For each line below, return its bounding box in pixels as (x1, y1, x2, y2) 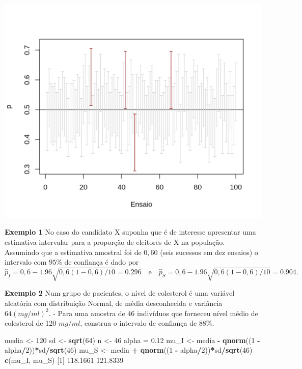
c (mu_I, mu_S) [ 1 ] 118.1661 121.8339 (5, 354, 124, 365)
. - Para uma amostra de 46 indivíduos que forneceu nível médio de (48, 307, 258, 318)
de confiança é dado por (64, 257, 139, 267)
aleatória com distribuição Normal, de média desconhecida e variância (5, 297, 223, 308)
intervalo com (5, 257, 47, 267)
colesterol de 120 (5, 318, 57, 328)
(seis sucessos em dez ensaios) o (160, 246, 258, 257)
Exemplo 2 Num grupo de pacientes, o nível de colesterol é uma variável (5, 288, 235, 298)
